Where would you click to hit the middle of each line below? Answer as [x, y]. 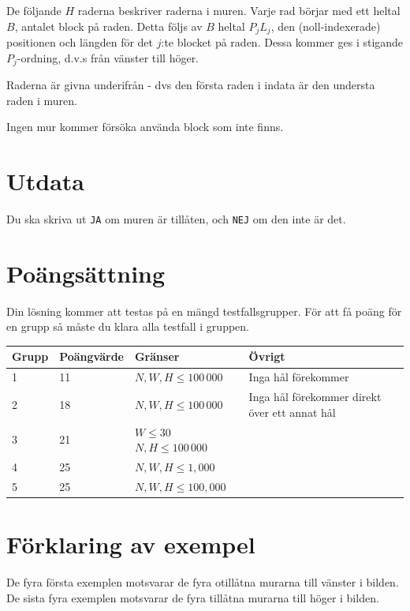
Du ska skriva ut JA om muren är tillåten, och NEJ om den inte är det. [176, 219]
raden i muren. [42, 100]
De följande [34, 10]
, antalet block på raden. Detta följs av [108, 26]
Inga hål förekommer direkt [315, 397]
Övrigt [267, 356]
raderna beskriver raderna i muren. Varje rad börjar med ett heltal [239, 10]
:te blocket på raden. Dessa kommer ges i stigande [282, 42]
